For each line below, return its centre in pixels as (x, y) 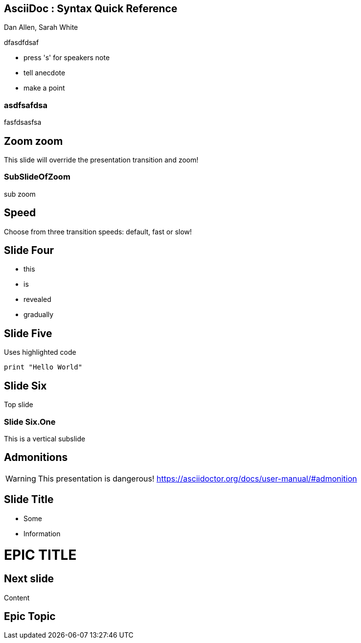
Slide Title (29, 500)
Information (42, 533)
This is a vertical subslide (45, 438)
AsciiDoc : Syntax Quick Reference (91, 9)
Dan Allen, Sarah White (41, 27)
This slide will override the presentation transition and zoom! (101, 160)
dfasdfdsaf (22, 43)
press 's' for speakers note (67, 58)
